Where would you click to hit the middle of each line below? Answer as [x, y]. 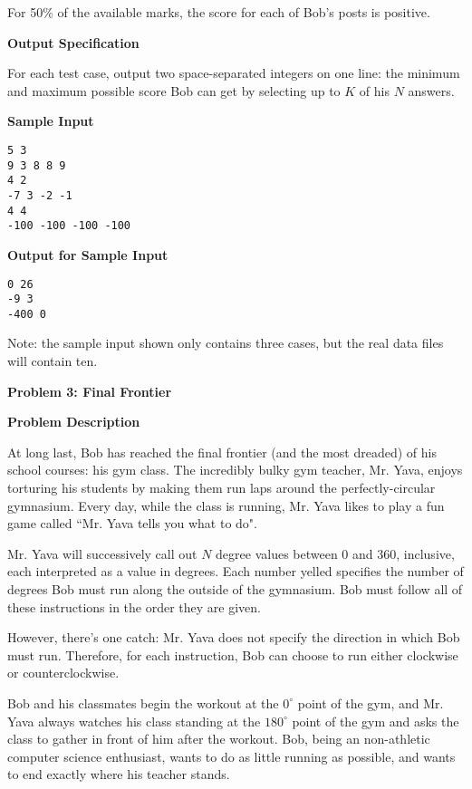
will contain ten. [53, 361]
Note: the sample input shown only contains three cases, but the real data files [226, 343]
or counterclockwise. [63, 673]
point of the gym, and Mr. [371, 702]
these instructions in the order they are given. [134, 606]
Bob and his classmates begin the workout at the [143, 702]
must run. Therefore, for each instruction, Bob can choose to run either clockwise [233, 654]
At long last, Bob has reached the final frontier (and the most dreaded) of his [222, 452]
